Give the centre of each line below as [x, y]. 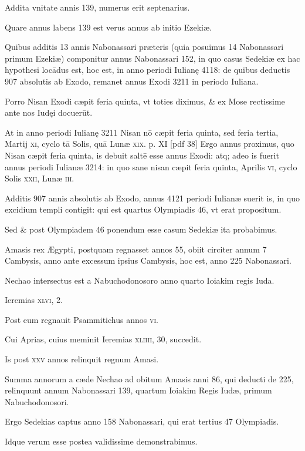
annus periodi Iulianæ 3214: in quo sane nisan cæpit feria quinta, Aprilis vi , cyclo [151, 166]
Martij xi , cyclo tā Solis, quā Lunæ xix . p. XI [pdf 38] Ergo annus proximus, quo [150, 144]
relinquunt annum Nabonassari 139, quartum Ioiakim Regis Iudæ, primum [138, 390]
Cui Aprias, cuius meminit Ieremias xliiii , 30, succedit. [103, 339]
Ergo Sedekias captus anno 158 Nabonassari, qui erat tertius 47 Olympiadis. [142, 421]
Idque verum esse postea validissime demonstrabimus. [101, 441]
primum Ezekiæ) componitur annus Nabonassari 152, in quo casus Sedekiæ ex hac [152, 58]
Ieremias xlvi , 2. [34, 300]
